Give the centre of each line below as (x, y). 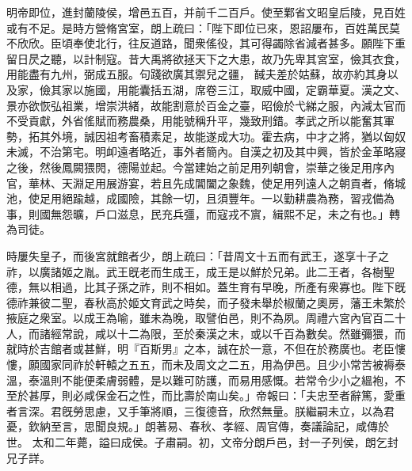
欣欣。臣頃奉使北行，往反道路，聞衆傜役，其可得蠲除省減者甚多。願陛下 (206, 43)
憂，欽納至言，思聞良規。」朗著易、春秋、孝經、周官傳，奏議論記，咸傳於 (198, 426)
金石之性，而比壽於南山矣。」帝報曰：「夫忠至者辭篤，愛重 (256, 395)
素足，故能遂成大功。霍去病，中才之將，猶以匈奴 (278, 136)
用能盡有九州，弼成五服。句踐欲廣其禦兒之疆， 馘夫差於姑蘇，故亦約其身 (197, 74)
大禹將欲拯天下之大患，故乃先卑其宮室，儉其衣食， (272, 58)
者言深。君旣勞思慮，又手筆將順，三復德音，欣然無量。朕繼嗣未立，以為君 (200, 410)
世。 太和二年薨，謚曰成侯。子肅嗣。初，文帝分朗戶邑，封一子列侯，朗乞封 (202, 442)
